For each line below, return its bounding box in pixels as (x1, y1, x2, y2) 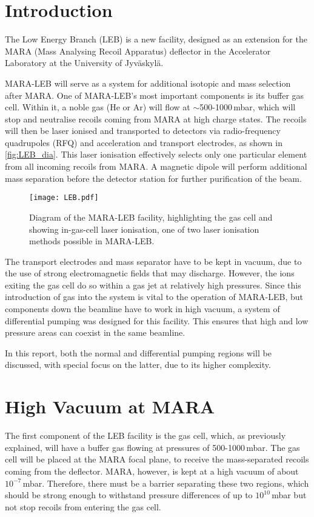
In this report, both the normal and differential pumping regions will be (5, 346, 272, 359)
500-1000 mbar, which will (199, 101, 296, 113)
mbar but (272, 489, 307, 501)
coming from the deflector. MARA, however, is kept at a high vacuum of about (5, 464, 299, 477)
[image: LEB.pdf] (29, 193, 99, 202)
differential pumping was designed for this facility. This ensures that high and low (5, 314, 309, 327)
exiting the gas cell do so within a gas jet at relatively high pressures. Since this (5, 278, 301, 291)
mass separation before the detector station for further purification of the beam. (5, 172, 302, 184)
